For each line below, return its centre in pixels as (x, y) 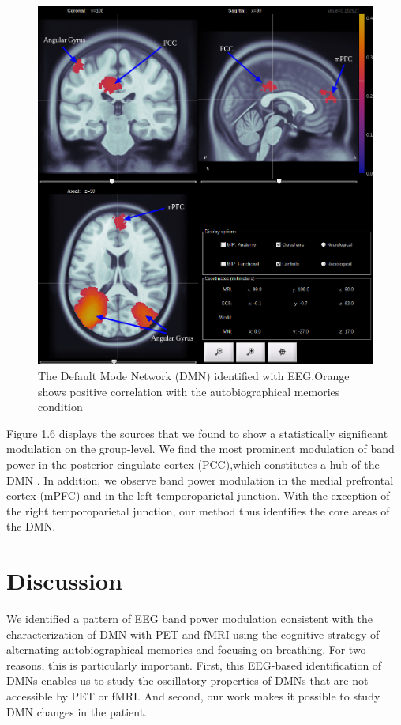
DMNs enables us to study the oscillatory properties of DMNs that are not (187, 680)
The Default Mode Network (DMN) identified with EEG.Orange (194, 376)
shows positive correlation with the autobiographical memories (189, 391)
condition (60, 407)
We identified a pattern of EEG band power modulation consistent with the (189, 619)
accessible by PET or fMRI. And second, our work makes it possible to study (193, 696)
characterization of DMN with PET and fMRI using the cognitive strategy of (193, 634)
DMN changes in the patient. (77, 711)
